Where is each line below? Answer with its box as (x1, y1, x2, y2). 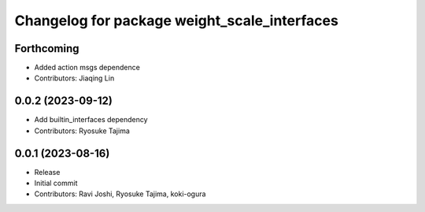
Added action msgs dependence (34, 63, 141, 73)
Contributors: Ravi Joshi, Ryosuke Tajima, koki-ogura (34, 189, 206, 199)
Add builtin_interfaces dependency (34, 115, 149, 125)
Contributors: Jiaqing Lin (34, 73, 115, 83)
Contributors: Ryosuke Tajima (34, 126, 130, 136)
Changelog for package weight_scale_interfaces (14, 12, 338, 29)
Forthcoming (14, 42, 79, 55)
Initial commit (34, 178, 78, 188)
